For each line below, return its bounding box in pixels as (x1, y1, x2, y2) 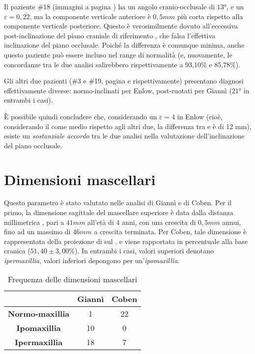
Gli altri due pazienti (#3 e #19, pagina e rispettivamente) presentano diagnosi (4, 76, 244, 86)
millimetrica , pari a (4, 217, 64, 227)
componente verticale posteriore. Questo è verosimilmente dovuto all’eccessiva (4, 21, 238, 31)
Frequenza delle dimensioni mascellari (8, 273, 138, 285)
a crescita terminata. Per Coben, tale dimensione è (94, 226, 247, 237)
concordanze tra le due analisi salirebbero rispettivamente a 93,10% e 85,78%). (4, 59, 241, 69)
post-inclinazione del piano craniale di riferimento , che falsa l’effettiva (4, 30, 215, 40)
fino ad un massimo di (4, 226, 71, 237)
